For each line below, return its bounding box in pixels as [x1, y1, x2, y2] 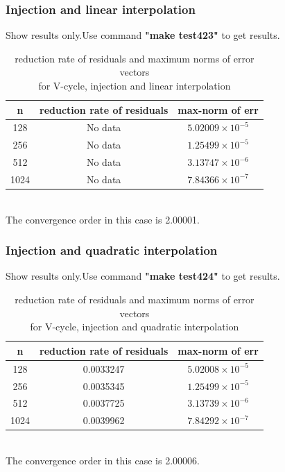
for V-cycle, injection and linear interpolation [38, 78, 231, 92]
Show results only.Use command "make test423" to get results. [6, 28, 280, 42]
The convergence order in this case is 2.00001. [6, 212, 200, 226]
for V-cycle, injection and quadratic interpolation [30, 319, 239, 334]
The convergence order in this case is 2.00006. [6, 453, 200, 467]
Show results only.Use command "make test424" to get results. [6, 269, 280, 283]
